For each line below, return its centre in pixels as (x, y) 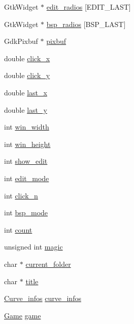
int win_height (27, 144)
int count (18, 229)
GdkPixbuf (21, 41)
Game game (23, 315)
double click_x (27, 58)
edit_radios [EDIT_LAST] (89, 7)
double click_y (27, 75)
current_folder (48, 264)
